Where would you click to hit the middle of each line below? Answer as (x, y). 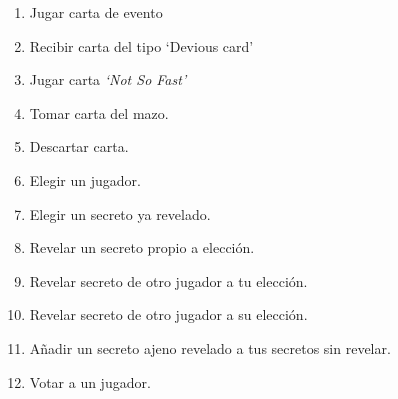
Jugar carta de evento (96, 12)
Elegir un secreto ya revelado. (120, 213)
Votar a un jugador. (90, 381)
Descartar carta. (79, 146)
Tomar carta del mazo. (99, 112)
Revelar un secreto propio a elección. (142, 247)
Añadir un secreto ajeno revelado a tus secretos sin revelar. (210, 347)
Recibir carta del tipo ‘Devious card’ (141, 45)
